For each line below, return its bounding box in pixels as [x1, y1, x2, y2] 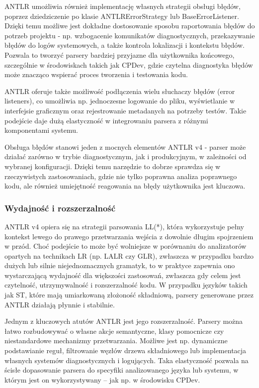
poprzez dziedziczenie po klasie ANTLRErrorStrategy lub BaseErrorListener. [4, 10, 239, 21]
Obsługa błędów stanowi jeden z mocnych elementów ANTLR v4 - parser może [4, 141, 246, 152]
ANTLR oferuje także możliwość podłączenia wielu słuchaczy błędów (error [4, 86, 235, 96]
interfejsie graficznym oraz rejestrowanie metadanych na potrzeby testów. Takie [4, 105, 247, 115]
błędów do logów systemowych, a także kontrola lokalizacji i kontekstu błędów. [4, 40, 245, 50]
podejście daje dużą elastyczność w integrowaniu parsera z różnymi [4, 115, 208, 125]
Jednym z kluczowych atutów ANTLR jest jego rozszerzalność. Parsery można [4, 316, 243, 326]
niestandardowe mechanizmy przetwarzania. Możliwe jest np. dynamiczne [4, 335, 228, 346]
